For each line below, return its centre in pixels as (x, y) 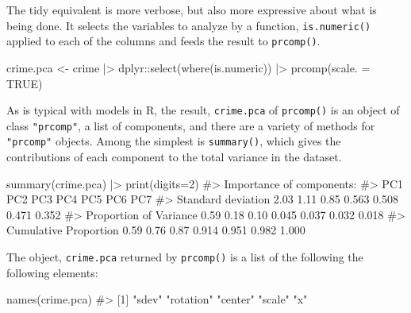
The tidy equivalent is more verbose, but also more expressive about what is (192, 10)
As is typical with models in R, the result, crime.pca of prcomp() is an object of (203, 110)
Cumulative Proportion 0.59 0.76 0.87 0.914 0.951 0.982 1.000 (156, 230)
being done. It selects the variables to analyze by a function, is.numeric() (189, 25)
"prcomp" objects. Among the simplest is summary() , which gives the (174, 141)
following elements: (52, 272)
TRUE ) (25, 83)
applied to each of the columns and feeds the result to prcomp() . (163, 41)
